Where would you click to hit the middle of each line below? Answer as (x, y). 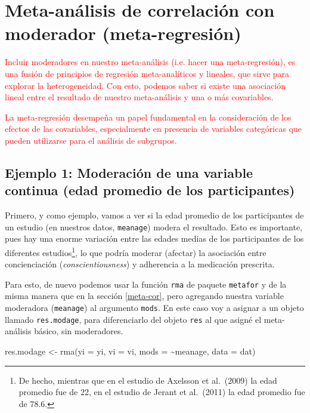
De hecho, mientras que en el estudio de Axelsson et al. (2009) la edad (148, 380)
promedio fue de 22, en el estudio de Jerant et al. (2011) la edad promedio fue (162, 392)
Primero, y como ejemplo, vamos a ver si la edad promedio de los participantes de (154, 215)
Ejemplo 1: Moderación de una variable (129, 172)
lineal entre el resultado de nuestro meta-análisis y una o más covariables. (139, 97)
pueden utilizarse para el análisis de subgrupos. (91, 140)
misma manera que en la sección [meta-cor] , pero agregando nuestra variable (144, 296)
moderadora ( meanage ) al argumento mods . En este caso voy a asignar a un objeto (154, 307)
